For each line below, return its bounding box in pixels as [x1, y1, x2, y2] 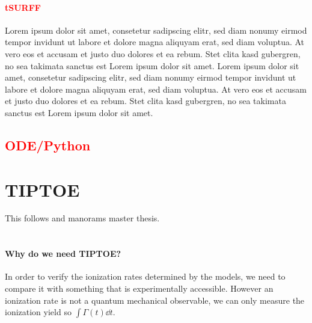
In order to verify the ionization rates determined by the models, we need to [5, 270, 286, 283]
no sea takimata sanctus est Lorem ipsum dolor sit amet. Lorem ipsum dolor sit [5, 59, 299, 72]
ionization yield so [5, 306, 72, 318]
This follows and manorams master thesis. [5, 212, 160, 224]
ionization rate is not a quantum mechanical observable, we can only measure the [5, 294, 305, 306]
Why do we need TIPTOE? [5, 247, 121, 260]
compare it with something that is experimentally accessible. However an [5, 282, 274, 295]
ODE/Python [5, 135, 91, 154]
